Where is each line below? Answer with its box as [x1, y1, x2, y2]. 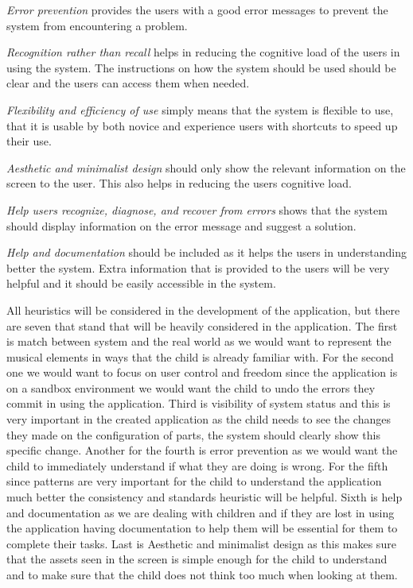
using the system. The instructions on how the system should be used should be [6, 59, 396, 75]
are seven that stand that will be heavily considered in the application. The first [6, 317, 398, 334]
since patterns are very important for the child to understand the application [6, 473, 382, 489]
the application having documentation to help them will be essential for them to [6, 520, 398, 536]
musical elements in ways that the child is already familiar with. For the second [6, 348, 394, 365]
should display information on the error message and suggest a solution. [6, 217, 357, 234]
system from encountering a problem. [6, 17, 188, 33]
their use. [6, 133, 52, 149]
